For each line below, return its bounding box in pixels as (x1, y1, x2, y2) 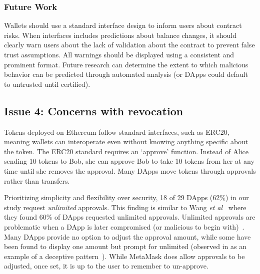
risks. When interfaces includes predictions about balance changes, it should (4, 29, 237, 40)
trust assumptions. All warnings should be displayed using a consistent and (4, 49, 234, 59)
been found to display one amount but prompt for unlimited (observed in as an (4, 241, 246, 252)
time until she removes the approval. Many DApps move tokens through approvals (4, 165, 256, 176)
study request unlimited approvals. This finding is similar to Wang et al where (4, 202, 246, 212)
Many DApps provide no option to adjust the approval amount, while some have (4, 231, 251, 242)
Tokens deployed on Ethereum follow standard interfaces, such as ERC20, (4, 126, 229, 137)
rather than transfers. (4, 175, 70, 186)
